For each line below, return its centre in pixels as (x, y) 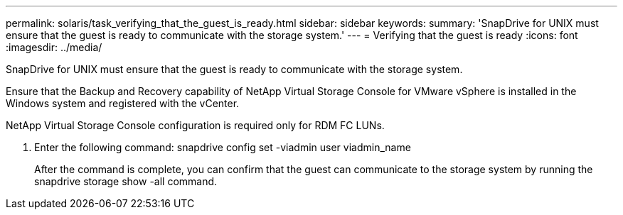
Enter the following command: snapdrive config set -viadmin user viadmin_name (223, 147)
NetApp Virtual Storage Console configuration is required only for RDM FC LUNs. (195, 125)
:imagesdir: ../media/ (54, 47)
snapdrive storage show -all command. (126, 181)
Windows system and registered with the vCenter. (123, 103)
